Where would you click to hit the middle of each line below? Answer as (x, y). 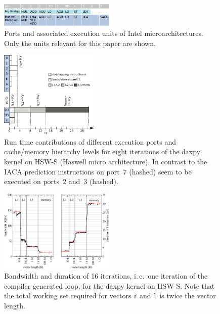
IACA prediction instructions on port (62, 171)
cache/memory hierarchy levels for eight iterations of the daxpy (102, 151)
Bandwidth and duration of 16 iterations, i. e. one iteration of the (106, 276)
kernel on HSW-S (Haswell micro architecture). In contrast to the (106, 162)
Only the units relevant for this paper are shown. (80, 43)
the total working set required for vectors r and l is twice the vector (110, 296)
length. (15, 306)
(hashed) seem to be (160, 171)
